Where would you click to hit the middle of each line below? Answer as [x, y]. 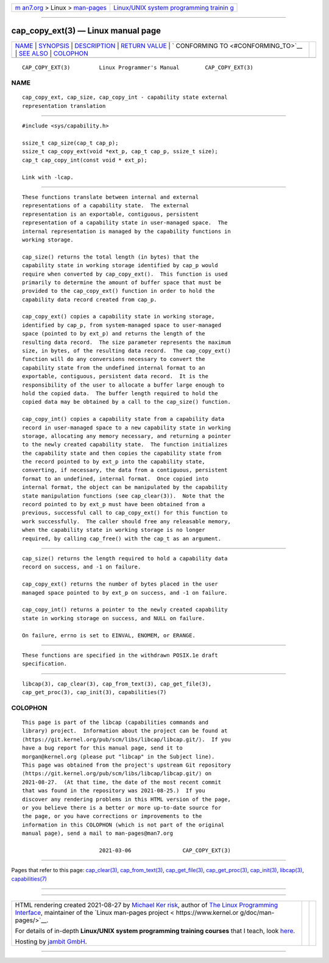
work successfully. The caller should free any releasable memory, [126, 521]
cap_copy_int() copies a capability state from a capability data [123, 419]
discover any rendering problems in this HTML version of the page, [126, 799]
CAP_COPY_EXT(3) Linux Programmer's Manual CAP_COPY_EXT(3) [138, 67]
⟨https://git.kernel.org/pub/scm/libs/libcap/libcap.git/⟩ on [117, 774]
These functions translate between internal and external [111, 197]
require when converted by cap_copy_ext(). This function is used [125, 274]
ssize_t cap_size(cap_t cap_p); [70, 143]
